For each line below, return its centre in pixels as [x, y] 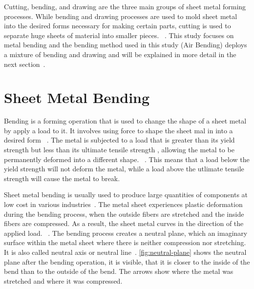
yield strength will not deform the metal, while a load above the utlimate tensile [124, 169]
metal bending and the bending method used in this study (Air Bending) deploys [126, 45]
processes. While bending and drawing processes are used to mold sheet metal [121, 16]
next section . [25, 64]
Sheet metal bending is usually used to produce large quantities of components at [126, 195]
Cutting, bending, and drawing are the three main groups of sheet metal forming [125, 6]
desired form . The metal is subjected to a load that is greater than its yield [119, 140]
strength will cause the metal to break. [62, 178]
